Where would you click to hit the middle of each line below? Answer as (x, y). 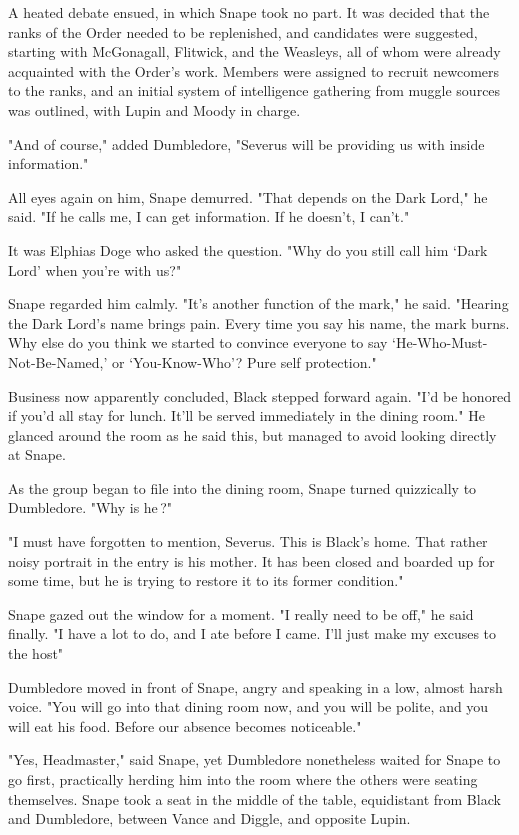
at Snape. (37, 454)
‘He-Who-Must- (440, 342)
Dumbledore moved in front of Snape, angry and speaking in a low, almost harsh (255, 686)
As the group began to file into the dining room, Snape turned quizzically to (242, 487)
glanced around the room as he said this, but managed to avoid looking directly (252, 434)
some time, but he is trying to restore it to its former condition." (206, 580)
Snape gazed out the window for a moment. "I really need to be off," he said (241, 613)
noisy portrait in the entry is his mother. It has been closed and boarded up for (251, 560)
